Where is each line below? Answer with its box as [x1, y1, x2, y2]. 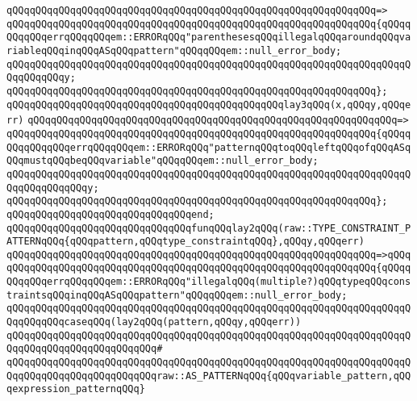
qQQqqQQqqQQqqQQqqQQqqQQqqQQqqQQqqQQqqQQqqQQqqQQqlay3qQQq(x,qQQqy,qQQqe [6, 98, 411, 111]
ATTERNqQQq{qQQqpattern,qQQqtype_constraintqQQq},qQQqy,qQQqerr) [6, 236, 365, 248]
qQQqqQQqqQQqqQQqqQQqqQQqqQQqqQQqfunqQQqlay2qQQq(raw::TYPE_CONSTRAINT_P [6, 222, 411, 234]
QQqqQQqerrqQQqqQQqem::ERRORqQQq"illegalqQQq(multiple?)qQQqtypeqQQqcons [6, 276, 411, 288]
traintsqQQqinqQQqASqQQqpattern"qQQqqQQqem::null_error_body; [6, 289, 348, 301]
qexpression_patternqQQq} [6, 383, 145, 395]
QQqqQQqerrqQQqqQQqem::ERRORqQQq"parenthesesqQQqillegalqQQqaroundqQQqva [6, 31, 411, 44]
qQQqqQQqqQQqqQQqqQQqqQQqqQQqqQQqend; [6, 208, 215, 220]
